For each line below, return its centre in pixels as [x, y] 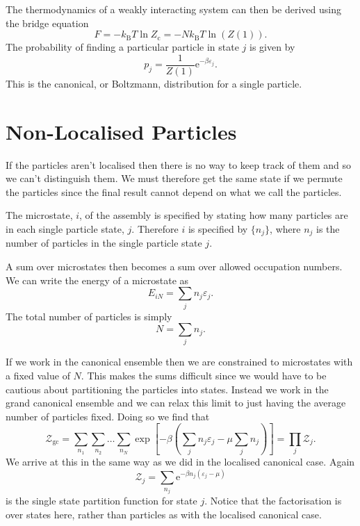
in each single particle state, [65, 228]
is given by [272, 47]
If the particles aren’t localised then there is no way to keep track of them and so [179, 164]
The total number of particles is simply [89, 316]
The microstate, [39, 215]
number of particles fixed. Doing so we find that [108, 416]
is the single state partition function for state [101, 501]
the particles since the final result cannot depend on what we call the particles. [174, 191]
